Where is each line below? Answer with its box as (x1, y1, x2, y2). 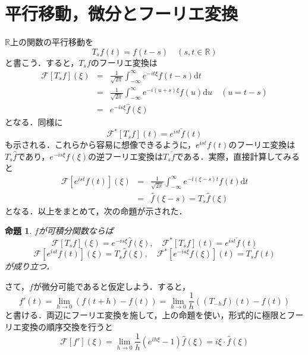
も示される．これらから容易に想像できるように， (5, 138, 196, 151)
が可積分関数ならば (38, 224, 114, 237)
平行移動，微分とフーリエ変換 (5, 1, 238, 26)
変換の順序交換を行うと (21, 320, 113, 332)
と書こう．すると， (5, 56, 79, 68)
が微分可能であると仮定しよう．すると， (33, 280, 191, 292)
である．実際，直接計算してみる (175, 150, 300, 162)
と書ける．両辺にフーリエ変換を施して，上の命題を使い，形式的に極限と (5, 309, 287, 321)
